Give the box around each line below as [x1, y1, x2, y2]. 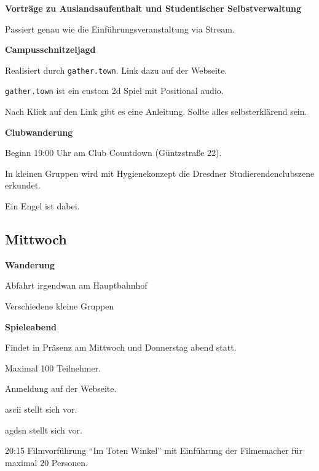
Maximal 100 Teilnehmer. [5, 361, 101, 374]
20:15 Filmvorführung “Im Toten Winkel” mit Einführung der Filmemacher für [5, 444, 302, 457]
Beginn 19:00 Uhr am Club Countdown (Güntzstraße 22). [5, 146, 222, 159]
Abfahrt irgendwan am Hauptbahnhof [5, 279, 148, 292]
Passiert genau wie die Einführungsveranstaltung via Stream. [5, 22, 235, 35]
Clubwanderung [5, 125, 73, 138]
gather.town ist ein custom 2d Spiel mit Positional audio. [5, 84, 224, 97]
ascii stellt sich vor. [5, 403, 77, 416]
